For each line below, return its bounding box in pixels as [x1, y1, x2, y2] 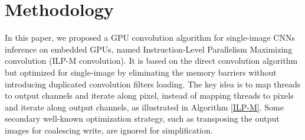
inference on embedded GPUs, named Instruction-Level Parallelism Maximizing [5, 43, 293, 55]
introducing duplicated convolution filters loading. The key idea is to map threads [5, 77, 301, 90]
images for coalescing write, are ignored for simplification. [5, 123, 213, 136]
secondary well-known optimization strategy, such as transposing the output [5, 112, 280, 125]
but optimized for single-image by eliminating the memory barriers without [5, 66, 277, 78]
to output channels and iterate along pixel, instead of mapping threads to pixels [5, 89, 294, 102]
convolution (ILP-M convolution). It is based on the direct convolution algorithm [5, 54, 298, 67]
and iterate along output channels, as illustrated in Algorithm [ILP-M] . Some [5, 100, 284, 113]
